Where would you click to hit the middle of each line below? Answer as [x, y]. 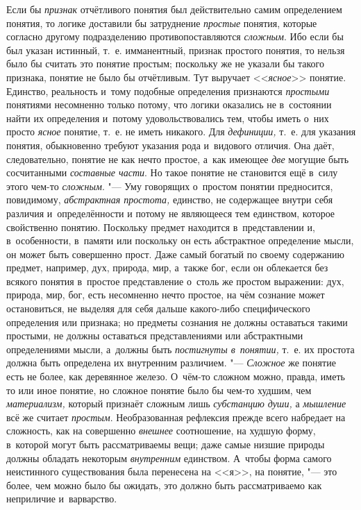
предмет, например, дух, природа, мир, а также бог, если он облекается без [167, 267]
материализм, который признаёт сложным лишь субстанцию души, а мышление [176, 403]
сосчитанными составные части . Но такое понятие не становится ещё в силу [172, 172]
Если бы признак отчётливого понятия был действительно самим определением [174, 9]
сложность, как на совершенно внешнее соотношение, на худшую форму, [161, 431]
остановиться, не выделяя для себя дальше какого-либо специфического [158, 308]
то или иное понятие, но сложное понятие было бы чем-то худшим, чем [159, 390]
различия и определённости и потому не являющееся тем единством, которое [171, 213]
